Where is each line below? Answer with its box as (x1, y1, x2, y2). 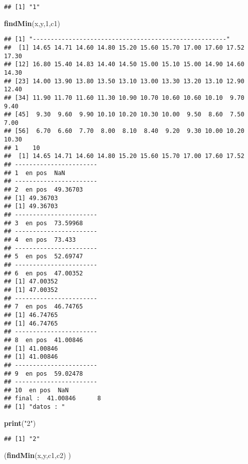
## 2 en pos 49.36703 (4, 186, 83, 194)
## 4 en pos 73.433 (4, 236, 76, 243)
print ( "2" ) (4, 417, 36, 428)
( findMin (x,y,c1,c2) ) (4, 450, 71, 460)
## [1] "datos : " (4, 403, 65, 411)
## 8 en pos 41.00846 (4, 336, 83, 344)
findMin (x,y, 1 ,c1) (4, 18, 60, 28)
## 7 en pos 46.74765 (4, 303, 83, 311)
